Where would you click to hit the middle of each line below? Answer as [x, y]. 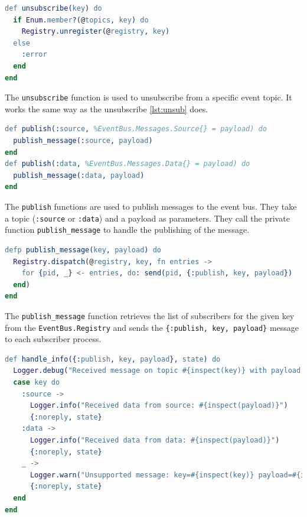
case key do [37, 382]
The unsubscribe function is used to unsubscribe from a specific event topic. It [148, 97]
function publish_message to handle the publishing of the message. [127, 230]
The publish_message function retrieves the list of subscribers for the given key [150, 315]
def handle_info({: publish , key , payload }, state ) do [113, 359]
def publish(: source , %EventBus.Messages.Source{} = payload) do [136, 129]
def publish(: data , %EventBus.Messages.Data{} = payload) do [128, 164]
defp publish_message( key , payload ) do [83, 250]
